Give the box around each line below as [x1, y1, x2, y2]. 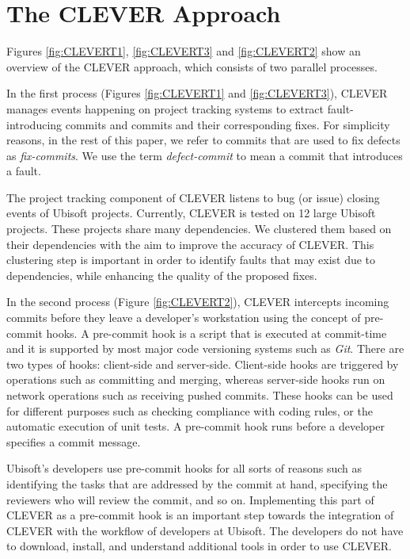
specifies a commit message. [6, 433, 141, 450]
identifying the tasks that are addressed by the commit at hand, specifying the [6, 475, 388, 492]
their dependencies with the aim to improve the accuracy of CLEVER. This [6, 235, 374, 252]
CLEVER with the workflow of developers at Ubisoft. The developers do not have [6, 522, 404, 538]
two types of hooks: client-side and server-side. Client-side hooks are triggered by [6, 355, 399, 372]
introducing [6, 116, 63, 132]
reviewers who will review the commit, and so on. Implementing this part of [6, 491, 374, 507]
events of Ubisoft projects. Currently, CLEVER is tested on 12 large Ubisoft [6, 205, 376, 221]
